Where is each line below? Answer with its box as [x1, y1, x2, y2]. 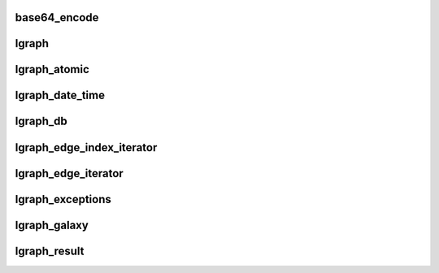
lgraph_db [15, 115, 68, 128]
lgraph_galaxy [15, 218, 89, 232]
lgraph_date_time [15, 89, 106, 102]
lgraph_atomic [15, 63, 89, 76]
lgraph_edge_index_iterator [15, 141, 158, 154]
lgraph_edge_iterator [15, 167, 124, 180]
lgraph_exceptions [15, 192, 111, 206]
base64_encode [15, 11, 99, 24]
